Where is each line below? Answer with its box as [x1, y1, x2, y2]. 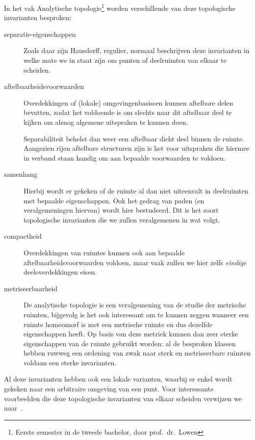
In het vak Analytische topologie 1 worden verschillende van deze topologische [4, 1, 236, 13]
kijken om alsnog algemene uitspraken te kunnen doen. [24, 117, 188, 127]
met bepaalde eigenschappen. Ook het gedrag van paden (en [24, 195, 204, 205]
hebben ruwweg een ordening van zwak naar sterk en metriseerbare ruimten [24, 348, 251, 358]
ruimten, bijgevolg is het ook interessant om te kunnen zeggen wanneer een [24, 309, 249, 319]
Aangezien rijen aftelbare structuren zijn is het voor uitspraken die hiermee [24, 143, 250, 153]
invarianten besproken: [4, 12, 72, 23]
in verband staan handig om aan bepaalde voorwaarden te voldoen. [24, 152, 226, 163]
